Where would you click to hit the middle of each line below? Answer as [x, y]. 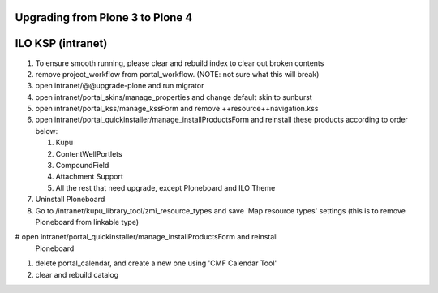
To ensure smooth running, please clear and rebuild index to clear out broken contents [180, 63]
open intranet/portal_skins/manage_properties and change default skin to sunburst [174, 97]
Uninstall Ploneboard [70, 200]
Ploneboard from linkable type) [87, 222]
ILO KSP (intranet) [61, 43]
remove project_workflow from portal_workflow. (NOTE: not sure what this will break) [177, 74]
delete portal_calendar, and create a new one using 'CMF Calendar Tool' [156, 263]
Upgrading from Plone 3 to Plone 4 [104, 17]
